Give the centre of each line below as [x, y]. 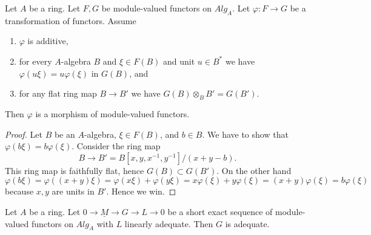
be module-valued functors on [157, 8]
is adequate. [247, 223]
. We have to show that [245, 134]
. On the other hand [254, 170]
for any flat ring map [58, 93]
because [19, 191]
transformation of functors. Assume [71, 20]
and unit [179, 61]
